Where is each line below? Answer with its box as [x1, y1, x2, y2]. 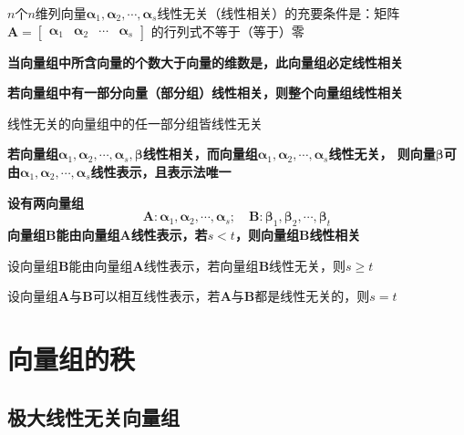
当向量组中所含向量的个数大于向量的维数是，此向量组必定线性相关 [7, 52, 403, 71]
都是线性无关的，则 [254, 286, 370, 306]
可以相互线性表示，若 [92, 286, 221, 306]
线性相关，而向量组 [142, 144, 258, 163]
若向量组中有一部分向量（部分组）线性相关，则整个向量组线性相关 [7, 83, 403, 102]
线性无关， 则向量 [328, 144, 436, 163]
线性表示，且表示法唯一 [90, 161, 232, 181]
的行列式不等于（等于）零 [150, 21, 304, 40]
